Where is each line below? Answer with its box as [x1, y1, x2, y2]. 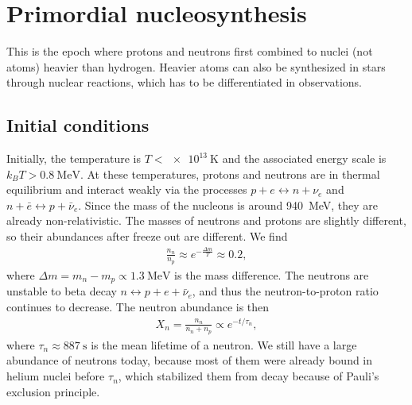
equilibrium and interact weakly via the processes [6, 181, 247, 198]
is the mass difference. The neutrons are [174, 266, 369, 283]
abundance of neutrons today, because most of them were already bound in [6, 352, 373, 368]
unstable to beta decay [6, 283, 117, 299]
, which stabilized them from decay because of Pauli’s [118, 368, 379, 384]
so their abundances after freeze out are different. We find [6, 228, 288, 245]
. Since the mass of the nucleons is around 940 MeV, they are [78, 196, 379, 213]
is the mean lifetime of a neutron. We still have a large [91, 336, 357, 353]
